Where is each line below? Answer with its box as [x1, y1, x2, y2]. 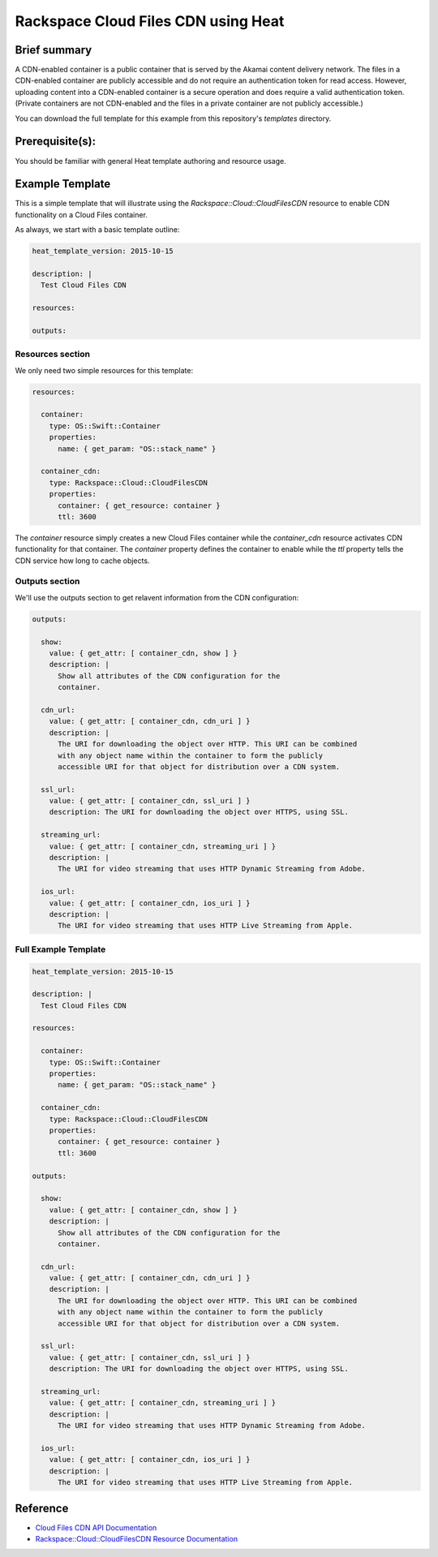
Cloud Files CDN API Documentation [35, 1522, 157, 1533]
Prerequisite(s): [15, 135, 97, 148]
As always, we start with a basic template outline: [15, 225, 180, 234]
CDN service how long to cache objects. [15, 556, 150, 566]
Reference [15, 1501, 69, 1515]
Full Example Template [15, 944, 106, 955]
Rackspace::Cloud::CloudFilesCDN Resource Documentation [35, 1534, 238, 1543]
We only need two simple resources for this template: [15, 365, 194, 375]
